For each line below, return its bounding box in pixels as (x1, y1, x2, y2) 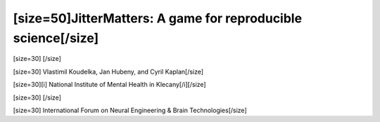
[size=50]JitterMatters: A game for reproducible (13, 11, 303, 26)
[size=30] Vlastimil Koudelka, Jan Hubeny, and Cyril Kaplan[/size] (13, 67, 204, 76)
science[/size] (13, 30, 99, 46)
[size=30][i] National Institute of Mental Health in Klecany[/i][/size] (13, 81, 207, 89)
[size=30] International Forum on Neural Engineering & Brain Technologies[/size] (13, 106, 247, 114)
